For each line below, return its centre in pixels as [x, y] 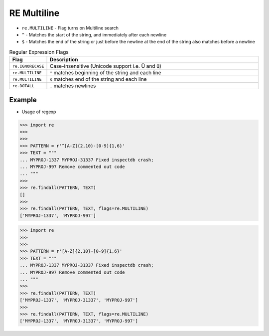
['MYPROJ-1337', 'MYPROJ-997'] [58, 215]
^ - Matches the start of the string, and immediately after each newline [94, 34]
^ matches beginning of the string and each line [105, 73]
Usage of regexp [39, 112]
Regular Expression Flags [39, 52]
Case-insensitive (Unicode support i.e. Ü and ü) [106, 66]
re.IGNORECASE [28, 66]
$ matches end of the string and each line [98, 79]
